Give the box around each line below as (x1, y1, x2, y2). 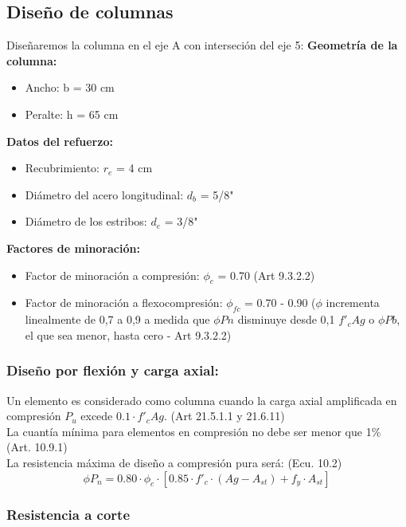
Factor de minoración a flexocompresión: (25, 294, 223, 311)
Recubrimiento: (25, 159, 100, 176)
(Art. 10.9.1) (6, 439, 68, 455)
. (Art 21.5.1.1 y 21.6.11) (163, 407, 285, 424)
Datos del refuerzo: (6, 132, 113, 149)
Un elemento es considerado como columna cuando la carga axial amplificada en (6, 391, 397, 408)
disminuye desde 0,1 (237, 311, 335, 328)
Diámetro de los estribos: (25, 213, 147, 230)
